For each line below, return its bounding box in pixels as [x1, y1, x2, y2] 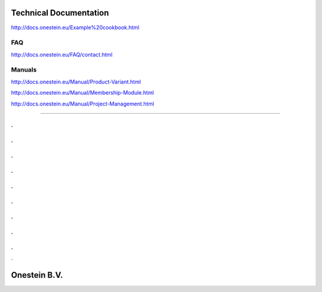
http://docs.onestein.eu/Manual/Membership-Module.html [11, 89, 154, 97]
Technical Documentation [11, 8, 110, 18]
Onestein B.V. [11, 270, 63, 280]
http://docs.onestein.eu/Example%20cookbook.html [11, 24, 140, 31]
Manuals [11, 66, 37, 74]
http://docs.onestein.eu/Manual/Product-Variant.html [11, 78, 141, 85]
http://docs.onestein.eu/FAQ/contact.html [11, 51, 113, 58]
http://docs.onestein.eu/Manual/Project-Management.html [11, 100, 154, 107]
